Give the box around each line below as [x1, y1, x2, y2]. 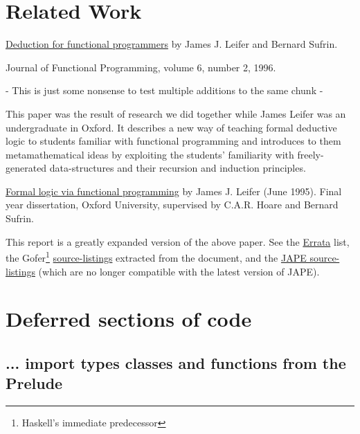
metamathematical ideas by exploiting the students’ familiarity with [6, 147, 294, 161]
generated [6, 161, 47, 175]
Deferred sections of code [6, 305, 252, 333]
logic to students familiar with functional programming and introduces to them [6, 134, 341, 148]
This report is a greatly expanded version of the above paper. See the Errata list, [6, 234, 350, 248]
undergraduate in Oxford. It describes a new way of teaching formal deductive [6, 120, 337, 134]
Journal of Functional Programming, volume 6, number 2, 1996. [6, 60, 276, 74]
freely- [297, 147, 324, 161]
